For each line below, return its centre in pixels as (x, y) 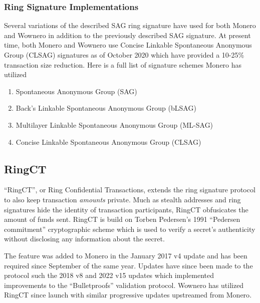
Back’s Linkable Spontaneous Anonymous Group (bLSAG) (106, 108)
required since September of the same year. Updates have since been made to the (128, 265)
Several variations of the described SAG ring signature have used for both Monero (130, 25)
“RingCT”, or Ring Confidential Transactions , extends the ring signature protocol (130, 190)
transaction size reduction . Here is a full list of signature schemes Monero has (123, 64)
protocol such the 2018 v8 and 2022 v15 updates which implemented (109, 275)
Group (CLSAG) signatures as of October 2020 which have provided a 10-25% (124, 55)
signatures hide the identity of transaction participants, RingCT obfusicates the (126, 209)
